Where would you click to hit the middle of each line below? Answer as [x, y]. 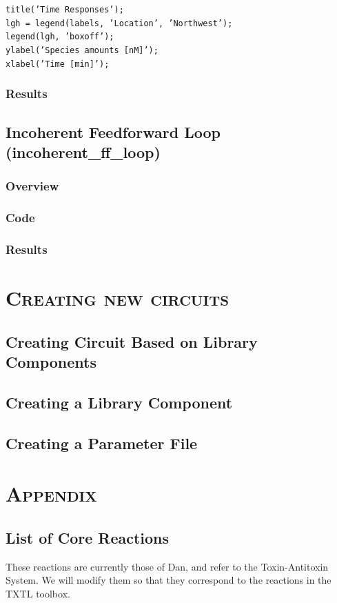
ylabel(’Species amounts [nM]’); [82, 50]
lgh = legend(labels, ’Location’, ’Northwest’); [119, 23]
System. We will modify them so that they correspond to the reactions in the [168, 580]
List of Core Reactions [88, 537]
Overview [32, 186]
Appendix [51, 494]
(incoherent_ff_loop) [83, 151]
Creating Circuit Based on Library [132, 341]
